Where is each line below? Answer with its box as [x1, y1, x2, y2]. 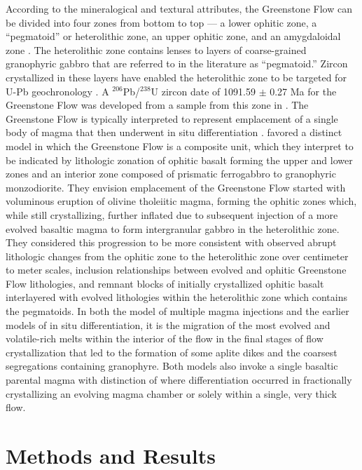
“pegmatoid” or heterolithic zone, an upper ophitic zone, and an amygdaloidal [6, 29, 341, 43]
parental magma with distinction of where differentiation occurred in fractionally [6, 372, 352, 387]
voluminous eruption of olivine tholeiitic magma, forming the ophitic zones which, [6, 194, 357, 208]
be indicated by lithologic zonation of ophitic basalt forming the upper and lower [6, 152, 353, 167]
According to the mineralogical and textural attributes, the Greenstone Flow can [6, 1, 352, 15]
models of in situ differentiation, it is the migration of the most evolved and [6, 317, 330, 332]
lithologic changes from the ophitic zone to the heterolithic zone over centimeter [6, 248, 349, 263]
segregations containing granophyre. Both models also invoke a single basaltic [6, 358, 338, 373]
